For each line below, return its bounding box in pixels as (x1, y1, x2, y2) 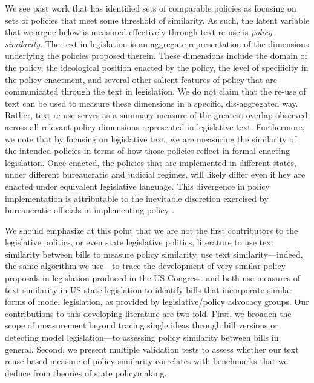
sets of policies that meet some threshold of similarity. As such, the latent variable (5, 13, 310, 26)
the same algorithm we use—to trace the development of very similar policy (5, 259, 286, 272)
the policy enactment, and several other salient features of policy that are (5, 73, 277, 85)
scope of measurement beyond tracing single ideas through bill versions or (5, 319, 278, 331)
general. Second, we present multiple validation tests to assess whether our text (5, 342, 299, 355)
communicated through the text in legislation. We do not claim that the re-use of (5, 85, 306, 98)
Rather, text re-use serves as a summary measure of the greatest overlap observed (5, 108, 308, 121)
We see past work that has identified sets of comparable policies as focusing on (5, 2, 296, 14)
